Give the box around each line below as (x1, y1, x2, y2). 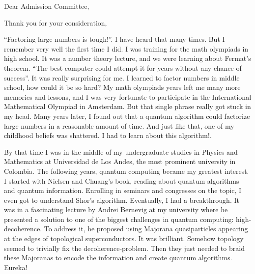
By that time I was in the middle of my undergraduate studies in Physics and (4, 146, 238, 157)
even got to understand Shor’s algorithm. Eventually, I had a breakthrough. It (4, 194, 239, 205)
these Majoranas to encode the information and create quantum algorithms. (4, 252, 232, 263)
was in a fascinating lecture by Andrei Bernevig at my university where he (4, 204, 228, 215)
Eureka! (4, 262, 28, 272)
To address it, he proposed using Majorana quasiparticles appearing (44, 223, 248, 234)
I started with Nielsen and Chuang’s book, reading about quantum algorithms (4, 175, 239, 186)
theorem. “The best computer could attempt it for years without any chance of (4, 62, 242, 73)
